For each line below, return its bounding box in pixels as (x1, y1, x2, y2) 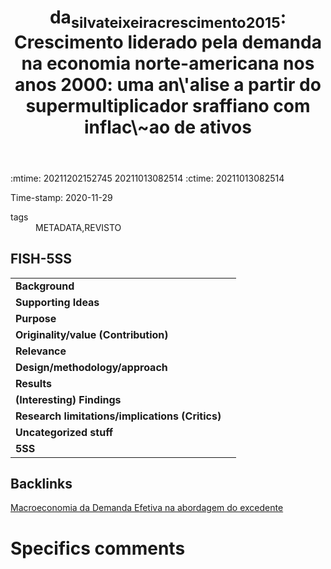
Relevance (15, 344, 67, 358)
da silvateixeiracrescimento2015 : (49, 6, 287, 32)
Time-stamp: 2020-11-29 (10, 191, 113, 203)
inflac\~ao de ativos (84, 116, 252, 138)
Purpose (15, 311, 57, 325)
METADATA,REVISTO (35, 221, 122, 233)
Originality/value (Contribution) (15, 327, 169, 341)
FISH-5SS (10, 251, 73, 268)
